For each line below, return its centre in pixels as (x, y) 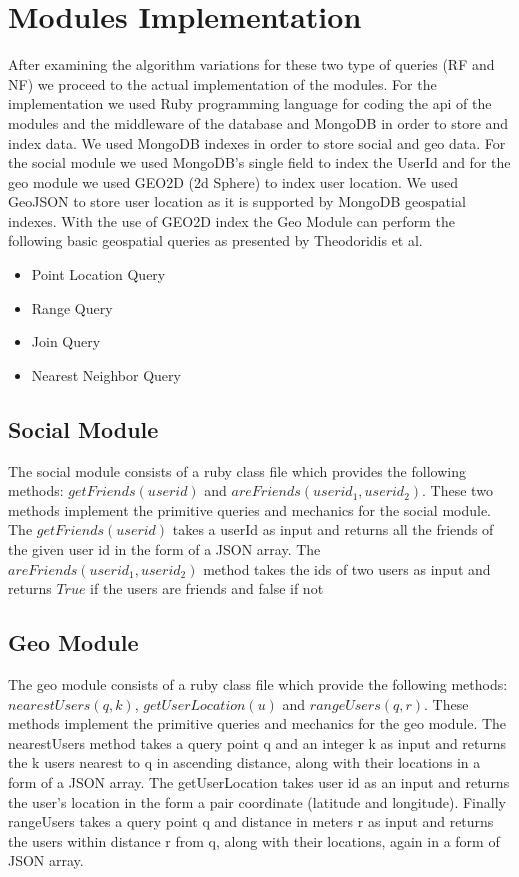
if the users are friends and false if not (207, 588)
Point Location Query (98, 274)
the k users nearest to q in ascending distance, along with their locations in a (244, 762)
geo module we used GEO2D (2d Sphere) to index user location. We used (233, 181)
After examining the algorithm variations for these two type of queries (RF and (251, 64)
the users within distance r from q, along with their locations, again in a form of (254, 840)
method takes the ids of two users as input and (347, 568)
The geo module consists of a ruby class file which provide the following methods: (258, 684)
